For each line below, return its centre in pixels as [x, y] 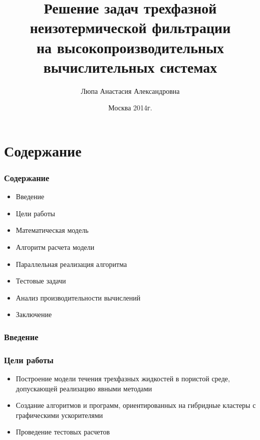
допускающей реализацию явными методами [84, 388]
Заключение [34, 314]
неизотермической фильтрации [130, 27]
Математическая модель [52, 230]
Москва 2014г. [130, 108]
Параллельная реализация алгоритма [71, 264]
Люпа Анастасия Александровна [130, 91]
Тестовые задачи [41, 281]
